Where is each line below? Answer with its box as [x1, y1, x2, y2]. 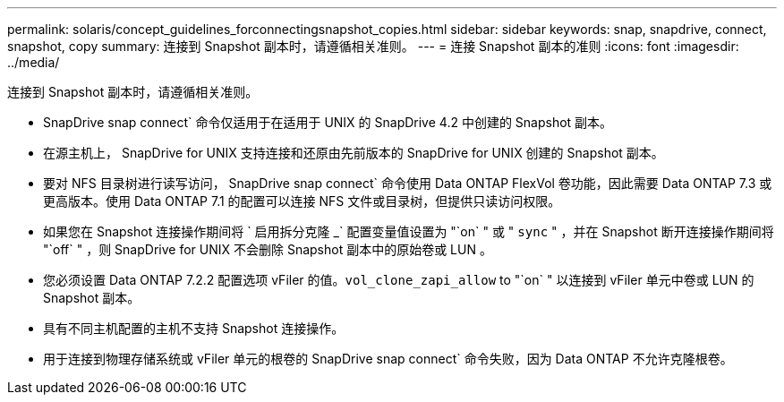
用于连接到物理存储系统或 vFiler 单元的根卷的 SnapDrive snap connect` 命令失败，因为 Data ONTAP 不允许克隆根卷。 [43, 351, 733, 366]
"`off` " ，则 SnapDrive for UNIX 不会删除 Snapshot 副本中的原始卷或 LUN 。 [43, 242, 492, 257]
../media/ [7, 55, 60, 70]
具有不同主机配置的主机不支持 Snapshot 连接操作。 [43, 321, 345, 336]
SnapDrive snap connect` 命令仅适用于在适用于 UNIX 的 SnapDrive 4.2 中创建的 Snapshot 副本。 [43, 115, 613, 130]
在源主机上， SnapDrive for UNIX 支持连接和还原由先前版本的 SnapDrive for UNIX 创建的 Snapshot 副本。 [43, 145, 664, 160]
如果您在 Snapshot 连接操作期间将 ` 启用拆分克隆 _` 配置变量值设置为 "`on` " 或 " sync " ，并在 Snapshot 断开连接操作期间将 [43, 224, 774, 239]
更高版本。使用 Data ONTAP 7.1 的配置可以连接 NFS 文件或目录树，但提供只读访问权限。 [43, 193, 561, 209]
